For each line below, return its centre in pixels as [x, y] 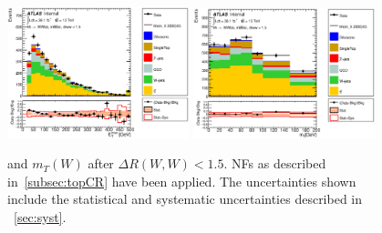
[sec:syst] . [40, 216]
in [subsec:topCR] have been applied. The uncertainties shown [182, 181]
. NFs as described [275, 163]
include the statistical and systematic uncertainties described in [185, 199]
